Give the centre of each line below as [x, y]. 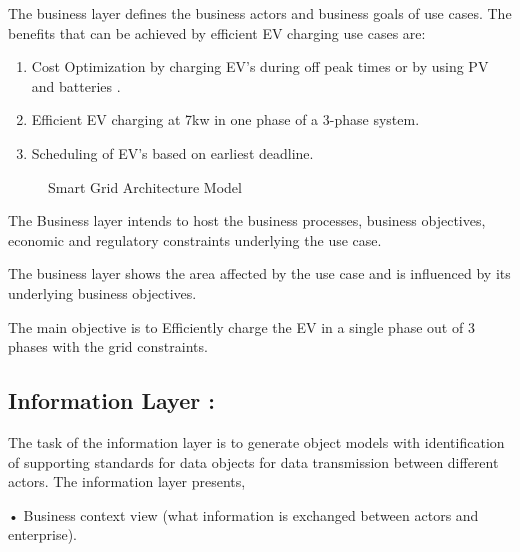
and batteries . [76, 85]
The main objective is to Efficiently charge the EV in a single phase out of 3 [241, 326]
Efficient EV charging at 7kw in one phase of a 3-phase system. [225, 119]
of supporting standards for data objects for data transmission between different [253, 461]
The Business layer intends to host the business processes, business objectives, [247, 220]
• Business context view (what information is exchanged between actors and [243, 514]
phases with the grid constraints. [108, 346]
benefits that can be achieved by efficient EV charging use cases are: [217, 32]
